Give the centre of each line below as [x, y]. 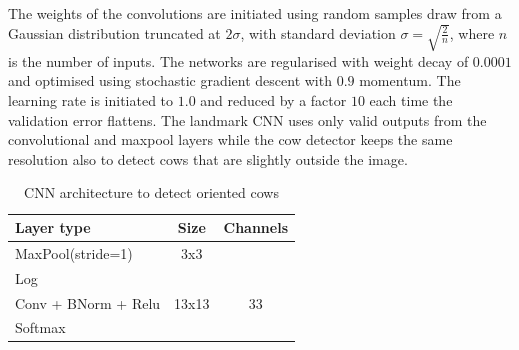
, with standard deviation [318, 32]
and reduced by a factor [273, 100]
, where [472, 32]
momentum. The [410, 80]
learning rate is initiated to [91, 100]
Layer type [53, 227]
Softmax [40, 327]
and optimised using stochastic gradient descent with [170, 80]
